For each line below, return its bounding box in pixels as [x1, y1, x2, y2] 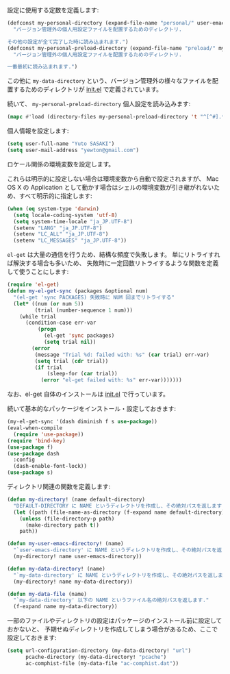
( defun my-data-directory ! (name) [7, 565, 106, 572]
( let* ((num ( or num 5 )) [13, 300, 84, 307]
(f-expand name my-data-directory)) [13, 603, 118, 610]
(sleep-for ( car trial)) [47, 371, 118, 377]
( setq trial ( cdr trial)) [34, 358, 109, 364]
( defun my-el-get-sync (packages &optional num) [7, 288, 149, 295]
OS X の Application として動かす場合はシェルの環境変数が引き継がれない [7, 183, 214, 191]
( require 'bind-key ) [7, 437, 66, 444]
